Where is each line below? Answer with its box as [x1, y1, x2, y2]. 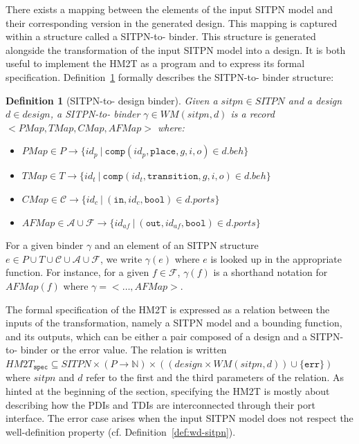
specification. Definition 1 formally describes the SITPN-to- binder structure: [6, 69, 334, 84]
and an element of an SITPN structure [94, 238, 259, 252]
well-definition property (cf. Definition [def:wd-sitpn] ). [6, 424, 236, 438]
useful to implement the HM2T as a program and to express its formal [6, 56, 305, 71]
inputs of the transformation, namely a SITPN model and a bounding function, [6, 315, 342, 330]
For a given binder [6, 238, 84, 252]
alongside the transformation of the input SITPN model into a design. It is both [6, 42, 346, 57]
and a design [288, 93, 342, 107]
